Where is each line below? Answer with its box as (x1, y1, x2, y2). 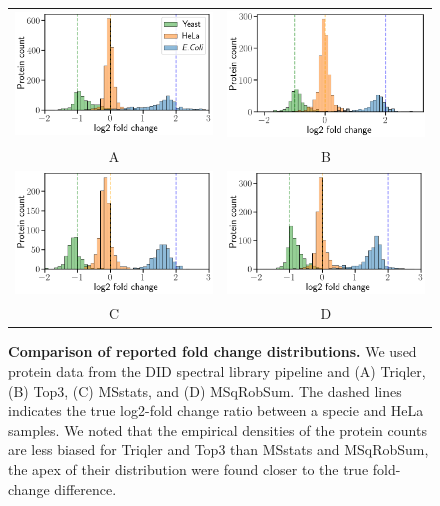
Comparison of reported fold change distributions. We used (8, 341, 417, 362)
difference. (54, 478, 117, 499)
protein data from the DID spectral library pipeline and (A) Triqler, (8, 360, 426, 381)
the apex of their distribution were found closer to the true (8, 458, 369, 479)
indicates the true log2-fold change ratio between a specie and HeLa (8, 400, 424, 421)
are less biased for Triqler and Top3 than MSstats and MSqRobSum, (8, 439, 429, 460)
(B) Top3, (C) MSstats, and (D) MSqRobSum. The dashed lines (8, 380, 402, 401)
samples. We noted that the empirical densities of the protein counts (8, 419, 427, 440)
